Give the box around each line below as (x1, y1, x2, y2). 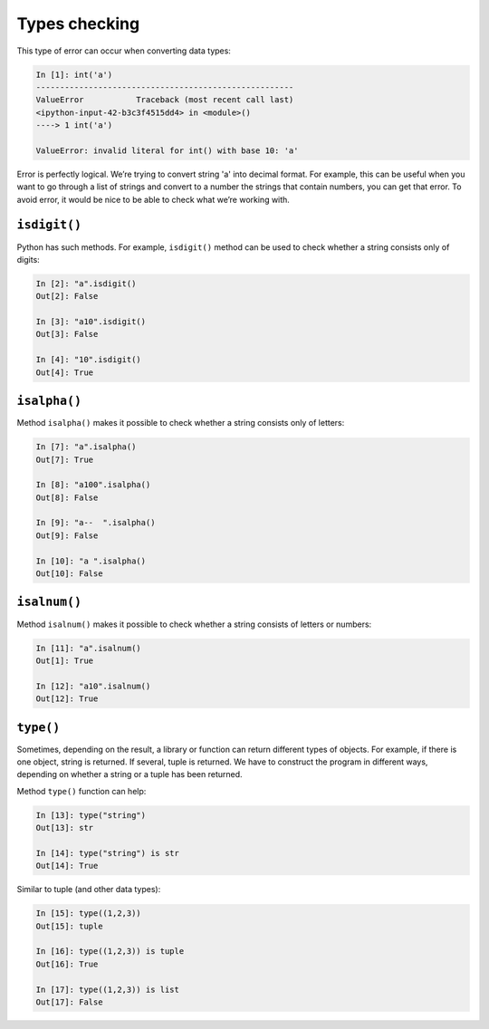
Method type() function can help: (16, 785, 147, 796)
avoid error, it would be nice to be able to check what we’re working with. (16, 194, 290, 205)
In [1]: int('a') (35, 69, 113, 80)
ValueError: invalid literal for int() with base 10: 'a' (35, 145, 299, 156)
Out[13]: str (35, 822, 94, 833)
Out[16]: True (35, 958, 99, 969)
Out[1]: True (35, 655, 94, 666)
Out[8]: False (35, 492, 99, 503)
